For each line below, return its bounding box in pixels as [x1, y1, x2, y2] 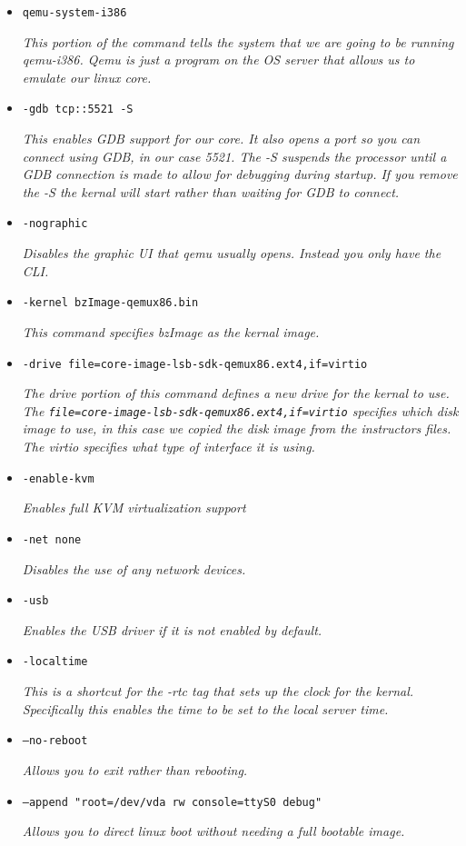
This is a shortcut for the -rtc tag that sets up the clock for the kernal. [22, 682, 414, 701]
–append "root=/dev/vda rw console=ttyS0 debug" [22, 795, 322, 809]
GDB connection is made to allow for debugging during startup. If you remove [22, 164, 458, 184]
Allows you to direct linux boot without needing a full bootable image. [22, 821, 405, 841]
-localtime [22, 655, 88, 669]
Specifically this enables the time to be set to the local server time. [22, 699, 389, 718]
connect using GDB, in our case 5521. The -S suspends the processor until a [22, 146, 447, 165]
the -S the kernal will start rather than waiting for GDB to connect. [22, 182, 400, 201]
